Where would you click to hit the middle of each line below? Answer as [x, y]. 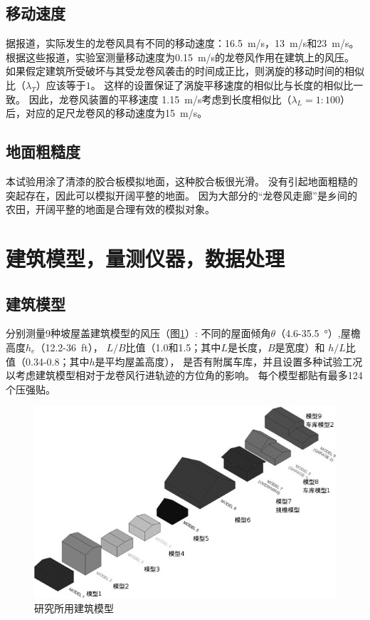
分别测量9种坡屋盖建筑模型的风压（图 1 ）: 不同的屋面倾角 [138, 333]
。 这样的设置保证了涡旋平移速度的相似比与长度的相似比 [222, 84]
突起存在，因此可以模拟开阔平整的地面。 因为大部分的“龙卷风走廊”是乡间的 [181, 195]
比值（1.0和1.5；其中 [173, 347]
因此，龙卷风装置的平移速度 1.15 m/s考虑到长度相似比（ [160, 99]
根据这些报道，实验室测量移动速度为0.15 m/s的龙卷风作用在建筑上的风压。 [180, 57]
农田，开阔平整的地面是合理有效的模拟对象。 [110, 209]
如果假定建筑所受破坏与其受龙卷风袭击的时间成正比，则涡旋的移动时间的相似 [185, 71]
